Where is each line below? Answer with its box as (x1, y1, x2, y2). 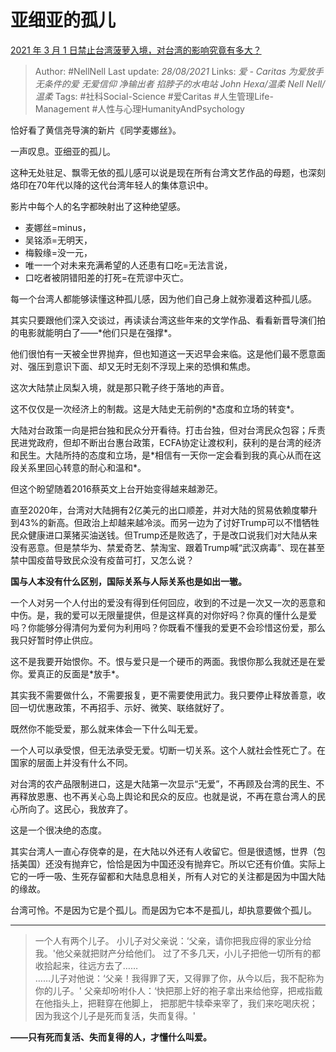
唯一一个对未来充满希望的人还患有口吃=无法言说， (24, 259, 233, 271)
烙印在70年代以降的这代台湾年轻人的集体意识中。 (10, 179, 214, 191)
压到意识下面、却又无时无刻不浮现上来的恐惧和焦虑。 (36, 360, 256, 372)
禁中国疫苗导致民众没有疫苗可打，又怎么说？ (10, 554, 195, 566)
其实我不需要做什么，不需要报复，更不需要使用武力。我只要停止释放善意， (10, 689, 317, 701)
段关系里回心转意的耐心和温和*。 (10, 461, 147, 473)
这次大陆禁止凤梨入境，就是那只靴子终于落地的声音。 (10, 381, 230, 393)
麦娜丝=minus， (24, 221, 92, 233)
